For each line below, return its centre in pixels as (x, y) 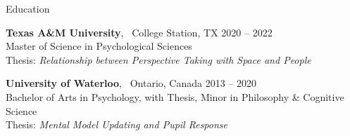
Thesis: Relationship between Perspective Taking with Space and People (158, 59)
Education (28, 8)
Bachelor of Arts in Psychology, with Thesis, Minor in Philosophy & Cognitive (175, 96)
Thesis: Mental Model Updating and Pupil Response (117, 124)
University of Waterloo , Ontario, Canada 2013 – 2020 (131, 83)
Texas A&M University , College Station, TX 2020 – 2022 (139, 32)
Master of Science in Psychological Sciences (99, 46)
